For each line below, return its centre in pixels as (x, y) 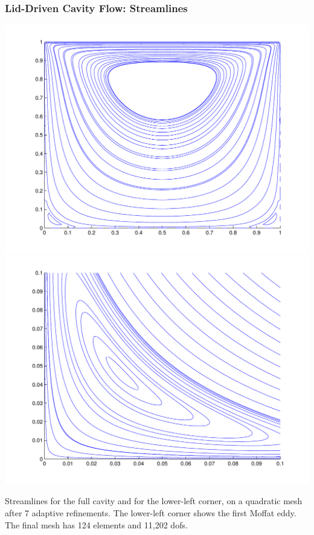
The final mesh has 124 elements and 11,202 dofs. (96, 524)
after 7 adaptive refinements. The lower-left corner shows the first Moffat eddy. (151, 513)
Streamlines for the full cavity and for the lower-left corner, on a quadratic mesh (154, 501)
